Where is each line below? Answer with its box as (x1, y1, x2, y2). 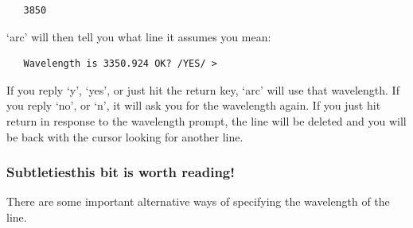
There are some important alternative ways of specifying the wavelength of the (6, 193, 390, 210)
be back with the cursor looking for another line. (6, 128, 244, 145)
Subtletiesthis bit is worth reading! (6, 162, 235, 182)
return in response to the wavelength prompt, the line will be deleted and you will (6, 112, 407, 129)
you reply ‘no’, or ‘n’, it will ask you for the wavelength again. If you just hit (6, 97, 381, 114)
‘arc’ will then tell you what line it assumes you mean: (6, 28, 271, 44)
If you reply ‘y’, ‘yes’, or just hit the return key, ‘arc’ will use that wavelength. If (6, 81, 399, 98)
